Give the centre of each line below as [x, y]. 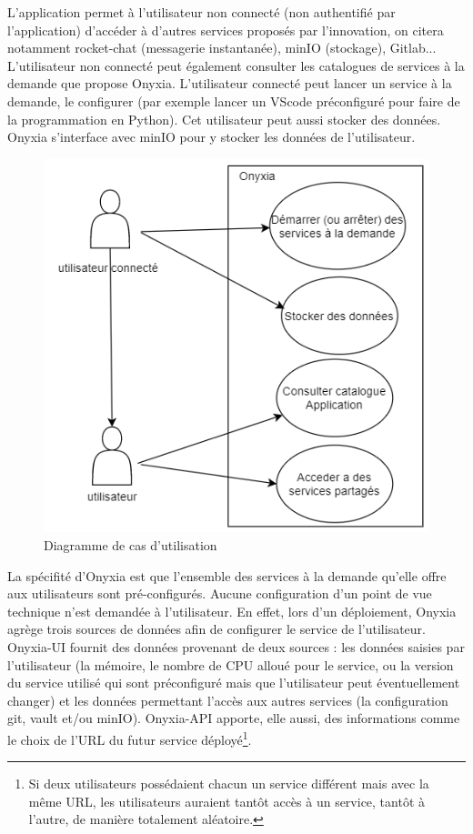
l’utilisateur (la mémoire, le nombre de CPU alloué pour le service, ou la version [231, 664]
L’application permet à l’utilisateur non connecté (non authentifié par [201, 12]
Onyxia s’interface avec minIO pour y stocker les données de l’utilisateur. [211, 137]
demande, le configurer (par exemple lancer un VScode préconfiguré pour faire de [234, 100]
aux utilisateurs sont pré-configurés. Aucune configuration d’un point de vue [220, 593]
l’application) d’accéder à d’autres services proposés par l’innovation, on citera [226, 30]
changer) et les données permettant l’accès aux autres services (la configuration [228, 700]
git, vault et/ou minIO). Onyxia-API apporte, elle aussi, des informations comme [234, 718]
